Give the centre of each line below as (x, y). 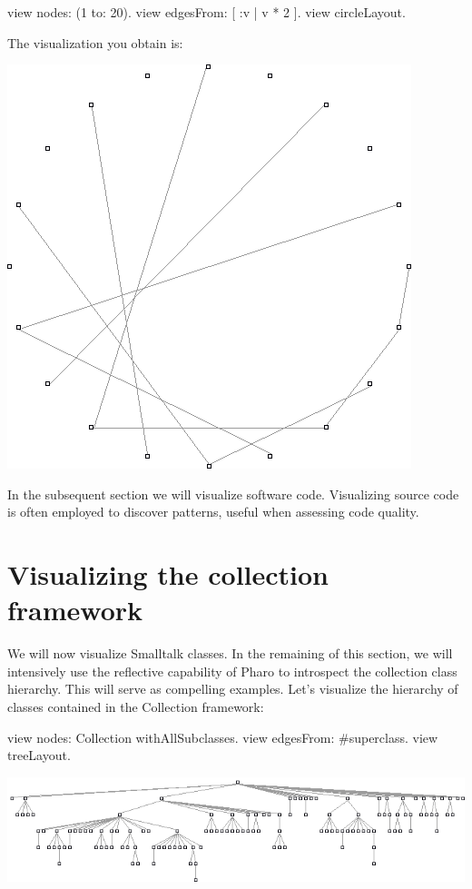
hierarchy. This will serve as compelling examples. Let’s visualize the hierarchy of (233, 689)
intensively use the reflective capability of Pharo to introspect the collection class (232, 671)
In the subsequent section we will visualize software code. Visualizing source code (233, 494)
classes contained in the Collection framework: (136, 707)
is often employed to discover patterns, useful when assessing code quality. (213, 512)
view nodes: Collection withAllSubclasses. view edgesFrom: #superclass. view (223, 737)
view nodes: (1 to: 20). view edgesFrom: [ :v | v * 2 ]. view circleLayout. (206, 12)
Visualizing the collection (168, 574)
